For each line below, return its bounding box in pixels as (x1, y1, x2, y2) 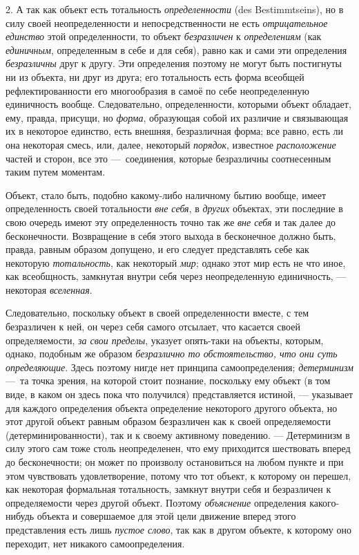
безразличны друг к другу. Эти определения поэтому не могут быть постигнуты (6, 56, 342, 70)
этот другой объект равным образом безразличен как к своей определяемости (6, 414, 331, 429)
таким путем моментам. (6, 164, 106, 179)
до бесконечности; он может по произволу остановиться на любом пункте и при (6, 455, 344, 469)
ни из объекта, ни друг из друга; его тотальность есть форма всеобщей (6, 69, 304, 84)
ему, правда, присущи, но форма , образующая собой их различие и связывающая (6, 110, 349, 124)
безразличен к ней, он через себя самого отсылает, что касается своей (6, 319, 300, 334)
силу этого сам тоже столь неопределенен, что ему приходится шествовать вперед (6, 441, 351, 455)
